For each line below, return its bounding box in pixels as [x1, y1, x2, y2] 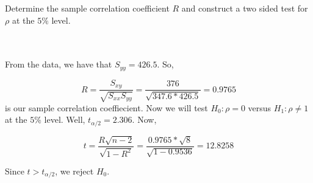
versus [248, 101, 272, 114]
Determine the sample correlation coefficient [5, 2, 170, 14]
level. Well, [44, 113, 85, 126]
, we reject [55, 164, 94, 177]
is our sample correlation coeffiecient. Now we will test [5, 101, 208, 114]
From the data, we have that [5, 58, 112, 71]
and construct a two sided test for [181, 2, 308, 14]
